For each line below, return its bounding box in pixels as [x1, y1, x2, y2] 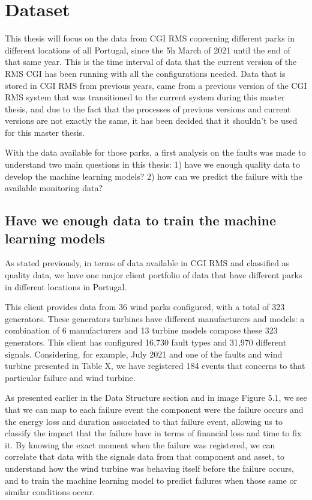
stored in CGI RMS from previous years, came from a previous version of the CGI [5, 79, 307, 91]
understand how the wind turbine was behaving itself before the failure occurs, [5, 462, 294, 474]
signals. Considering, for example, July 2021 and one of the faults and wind [5, 347, 283, 360]
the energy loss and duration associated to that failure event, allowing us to [5, 415, 283, 427]
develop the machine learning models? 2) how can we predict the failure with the [5, 169, 302, 182]
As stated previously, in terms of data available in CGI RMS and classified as [5, 257, 290, 269]
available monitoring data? [5, 181, 103, 194]
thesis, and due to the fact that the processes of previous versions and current [5, 102, 291, 115]
